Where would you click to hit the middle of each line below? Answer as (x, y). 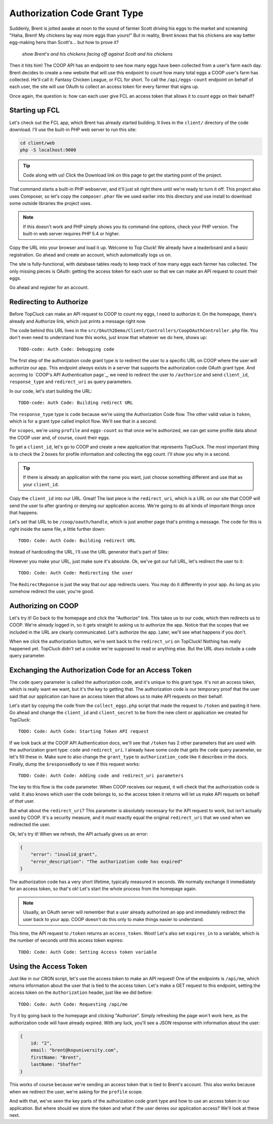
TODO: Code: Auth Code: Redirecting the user (76, 573)
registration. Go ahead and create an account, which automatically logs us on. (90, 255)
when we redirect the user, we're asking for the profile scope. (76, 1092)
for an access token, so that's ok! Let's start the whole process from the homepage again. (103, 889)
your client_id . (41, 484)
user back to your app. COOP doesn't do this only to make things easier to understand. (113, 919)
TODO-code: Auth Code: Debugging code (66, 349)
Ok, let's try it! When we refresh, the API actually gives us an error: (79, 834)
